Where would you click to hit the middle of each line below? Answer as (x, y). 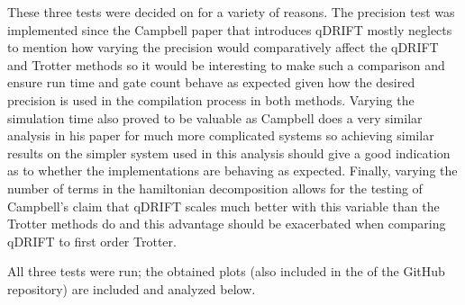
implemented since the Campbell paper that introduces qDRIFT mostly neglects (230, 29)
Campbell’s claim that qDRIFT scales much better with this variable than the (223, 206)
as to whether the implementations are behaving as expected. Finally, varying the (232, 170)
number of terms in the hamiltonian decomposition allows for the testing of (215, 188)
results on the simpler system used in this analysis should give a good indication (229, 152)
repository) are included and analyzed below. (132, 288)
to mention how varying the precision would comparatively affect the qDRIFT (223, 47)
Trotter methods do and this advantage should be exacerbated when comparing (227, 224)
